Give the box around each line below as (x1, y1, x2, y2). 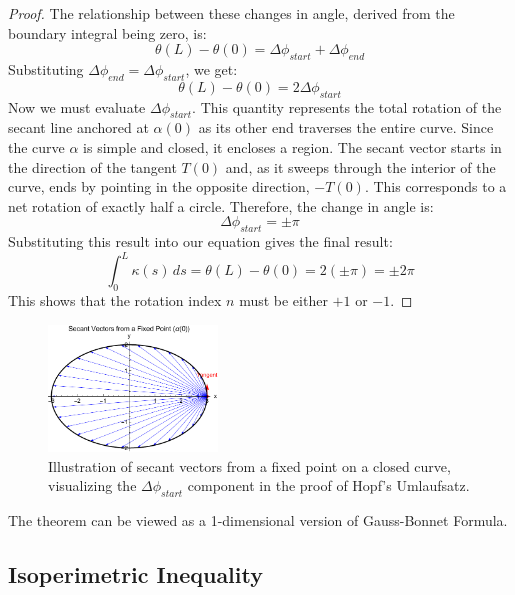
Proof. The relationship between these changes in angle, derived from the (8, 3, 455, 23)
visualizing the (48, 475, 137, 496)
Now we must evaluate (8, 96, 146, 117)
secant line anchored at (8, 117, 149, 138)
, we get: (185, 58, 238, 79)
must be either (239, 290, 328, 311)
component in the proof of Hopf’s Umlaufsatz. (187, 475, 470, 496)
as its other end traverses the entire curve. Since (198, 117, 494, 138)
